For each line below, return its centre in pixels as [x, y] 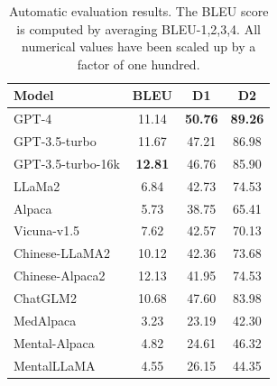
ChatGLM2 [45, 297]
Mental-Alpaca [54, 342]
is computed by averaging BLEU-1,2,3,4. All [138, 28]
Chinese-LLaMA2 [62, 253]
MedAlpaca [45, 320]
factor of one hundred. [138, 64]
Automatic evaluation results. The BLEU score [138, 11]
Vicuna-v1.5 [47, 230]
